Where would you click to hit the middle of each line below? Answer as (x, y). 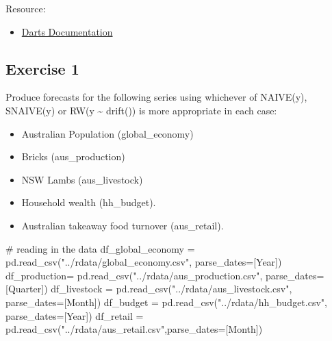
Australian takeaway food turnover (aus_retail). (123, 225)
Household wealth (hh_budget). (89, 202)
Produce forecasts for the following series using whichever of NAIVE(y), (156, 97)
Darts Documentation (67, 31)
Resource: (26, 8)
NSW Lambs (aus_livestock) (82, 179)
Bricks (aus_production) (73, 156)
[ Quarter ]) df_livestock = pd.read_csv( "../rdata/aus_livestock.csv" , (149, 289)
